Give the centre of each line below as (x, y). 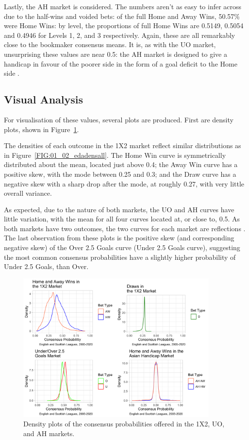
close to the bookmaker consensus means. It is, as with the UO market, (110, 44)
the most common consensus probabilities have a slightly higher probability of (120, 257)
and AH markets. (49, 433)
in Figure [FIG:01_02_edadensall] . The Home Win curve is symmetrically (115, 155)
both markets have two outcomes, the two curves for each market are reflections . (125, 228)
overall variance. (28, 193)
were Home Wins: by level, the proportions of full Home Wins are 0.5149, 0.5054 (124, 25)
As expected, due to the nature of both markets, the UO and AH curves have (119, 209)
